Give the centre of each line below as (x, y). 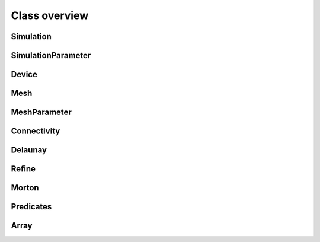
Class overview (50, 15)
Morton (25, 188)
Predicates (31, 207)
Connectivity (36, 131)
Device (24, 74)
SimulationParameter (51, 55)
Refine (23, 169)
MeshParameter (41, 112)
